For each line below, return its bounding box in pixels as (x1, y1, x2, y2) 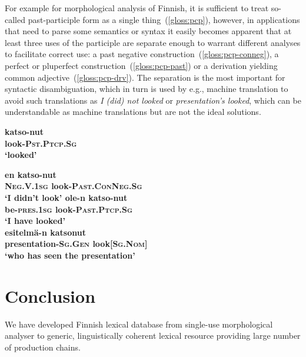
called (5, 13, 25, 25)
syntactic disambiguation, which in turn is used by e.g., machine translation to (5, 82, 288, 95)
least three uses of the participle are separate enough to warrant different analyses (5, 36, 301, 48)
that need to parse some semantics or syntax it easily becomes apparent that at (5, 25, 292, 37)
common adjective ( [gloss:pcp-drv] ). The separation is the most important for (5, 71, 285, 83)
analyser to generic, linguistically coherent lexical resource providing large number (5, 329, 301, 342)
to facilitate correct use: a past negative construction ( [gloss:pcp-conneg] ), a (5, 48, 279, 60)
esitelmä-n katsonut (5, 226, 86, 238)
